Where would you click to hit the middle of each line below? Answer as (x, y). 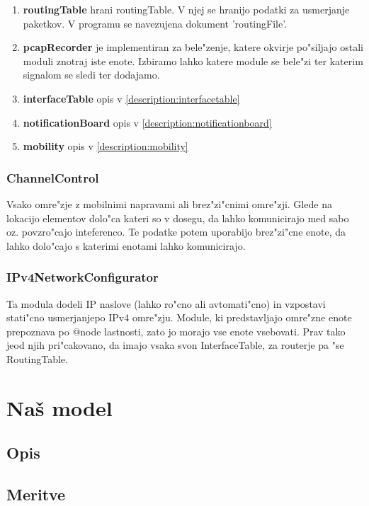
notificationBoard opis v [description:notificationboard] (147, 122)
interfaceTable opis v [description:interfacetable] (131, 98)
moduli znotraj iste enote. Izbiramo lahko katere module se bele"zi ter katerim (193, 61)
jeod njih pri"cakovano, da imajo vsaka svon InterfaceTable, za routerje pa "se (175, 345)
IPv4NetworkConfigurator (83, 277)
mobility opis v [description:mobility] (106, 146)
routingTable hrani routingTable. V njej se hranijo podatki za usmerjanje (186, 9)
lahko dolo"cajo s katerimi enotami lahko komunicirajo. (126, 245)
